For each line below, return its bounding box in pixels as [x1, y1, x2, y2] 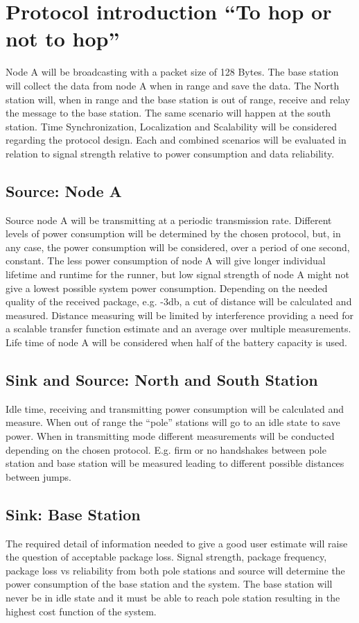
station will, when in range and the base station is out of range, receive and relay [6, 92, 351, 106]
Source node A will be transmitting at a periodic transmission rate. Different [6, 212, 332, 227]
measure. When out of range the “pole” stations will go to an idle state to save [6, 415, 340, 429]
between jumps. [6, 469, 71, 484]
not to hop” [6, 24, 120, 53]
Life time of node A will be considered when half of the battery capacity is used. [6, 335, 347, 350]
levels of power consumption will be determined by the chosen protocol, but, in [6, 226, 341, 241]
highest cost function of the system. [6, 604, 157, 618]
